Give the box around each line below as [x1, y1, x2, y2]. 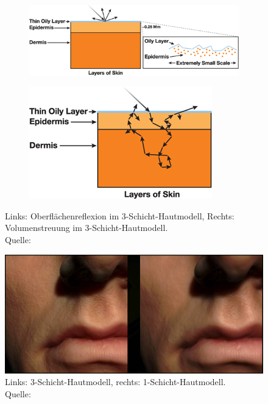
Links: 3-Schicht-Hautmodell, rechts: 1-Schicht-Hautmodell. [5, 375, 226, 388]
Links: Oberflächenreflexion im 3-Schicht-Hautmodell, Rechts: [5, 209, 234, 222]
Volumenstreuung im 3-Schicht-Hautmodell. [5, 221, 168, 234]
